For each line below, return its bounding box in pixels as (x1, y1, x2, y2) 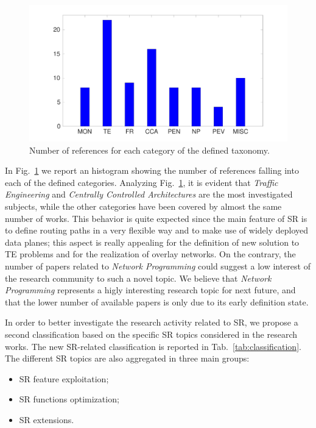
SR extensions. (19, 413, 74, 426)
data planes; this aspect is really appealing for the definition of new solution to (5, 235, 300, 248)
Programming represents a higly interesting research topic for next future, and (5, 284, 296, 296)
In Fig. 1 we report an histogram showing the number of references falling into (5, 164, 299, 177)
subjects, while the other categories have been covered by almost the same (5, 199, 282, 212)
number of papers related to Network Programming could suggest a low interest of (5, 259, 311, 272)
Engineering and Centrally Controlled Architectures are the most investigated (5, 188, 293, 201)
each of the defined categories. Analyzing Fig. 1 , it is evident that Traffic (5, 176, 278, 188)
